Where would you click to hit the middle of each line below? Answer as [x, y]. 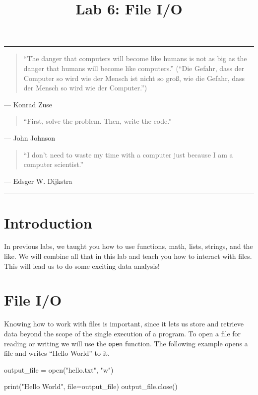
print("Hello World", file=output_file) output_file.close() [91, 386]
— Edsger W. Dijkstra [38, 181]
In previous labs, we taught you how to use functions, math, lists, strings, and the [129, 246]
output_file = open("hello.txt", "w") [59, 369]
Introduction [48, 222]
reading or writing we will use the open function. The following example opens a [126, 343]
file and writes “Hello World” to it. [57, 353]
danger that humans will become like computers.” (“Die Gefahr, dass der [134, 68]
